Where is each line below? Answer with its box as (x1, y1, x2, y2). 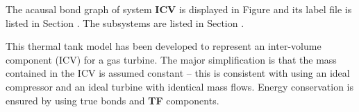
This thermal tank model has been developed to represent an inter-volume (6, 39, 322, 53)
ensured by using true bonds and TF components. (6, 93, 219, 107)
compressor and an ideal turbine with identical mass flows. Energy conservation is (6, 79, 354, 93)
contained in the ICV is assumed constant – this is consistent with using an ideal (6, 66, 350, 80)
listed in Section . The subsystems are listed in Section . (6, 15, 244, 30)
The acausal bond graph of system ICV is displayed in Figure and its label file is (6, 2, 352, 16)
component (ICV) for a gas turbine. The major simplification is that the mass (6, 52, 337, 66)
